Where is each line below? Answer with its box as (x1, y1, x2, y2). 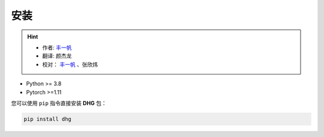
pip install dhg (23, 115, 72, 123)
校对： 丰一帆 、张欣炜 (42, 61, 98, 68)
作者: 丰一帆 (42, 44, 72, 51)
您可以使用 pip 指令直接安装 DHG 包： (11, 99, 107, 106)
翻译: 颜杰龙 (42, 52, 72, 59)
